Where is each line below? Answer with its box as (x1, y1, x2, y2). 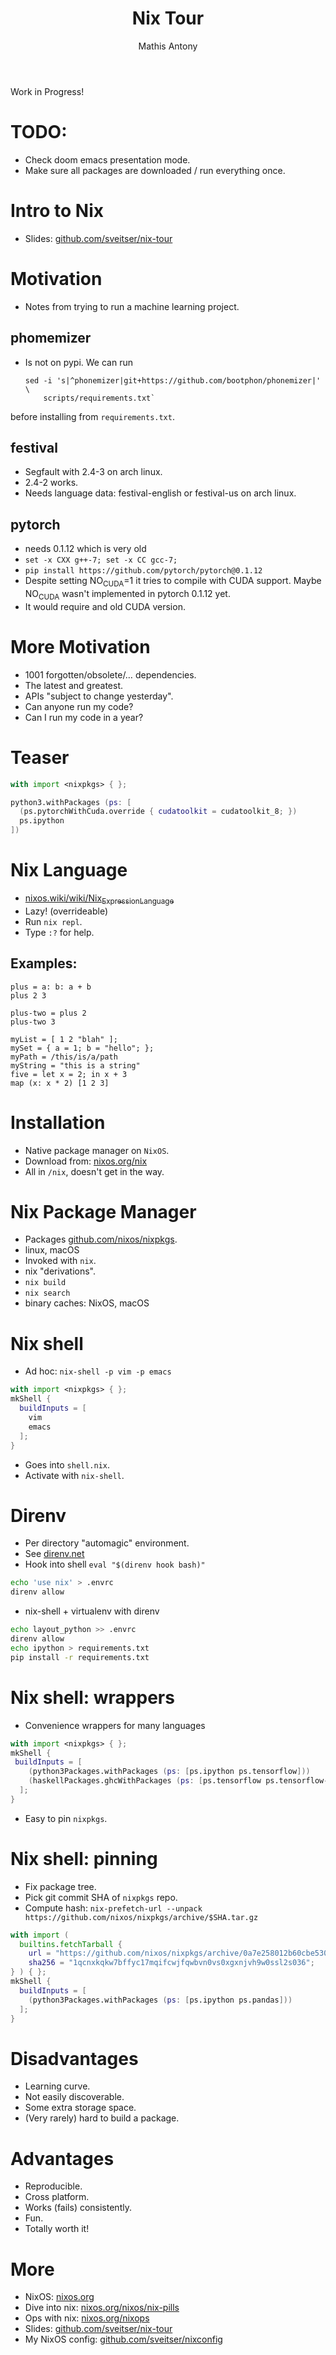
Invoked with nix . (24, 1255, 97, 1267)
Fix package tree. (24, 1880, 97, 1892)
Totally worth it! (24, 2223, 90, 2235)
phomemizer (10, 330, 92, 347)
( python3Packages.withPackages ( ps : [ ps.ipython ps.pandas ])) (28, 1995, 293, 2005)
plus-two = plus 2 (10, 1008, 87, 1018)
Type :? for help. (24, 926, 95, 938)
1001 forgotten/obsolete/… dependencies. (24, 668, 197, 681)
